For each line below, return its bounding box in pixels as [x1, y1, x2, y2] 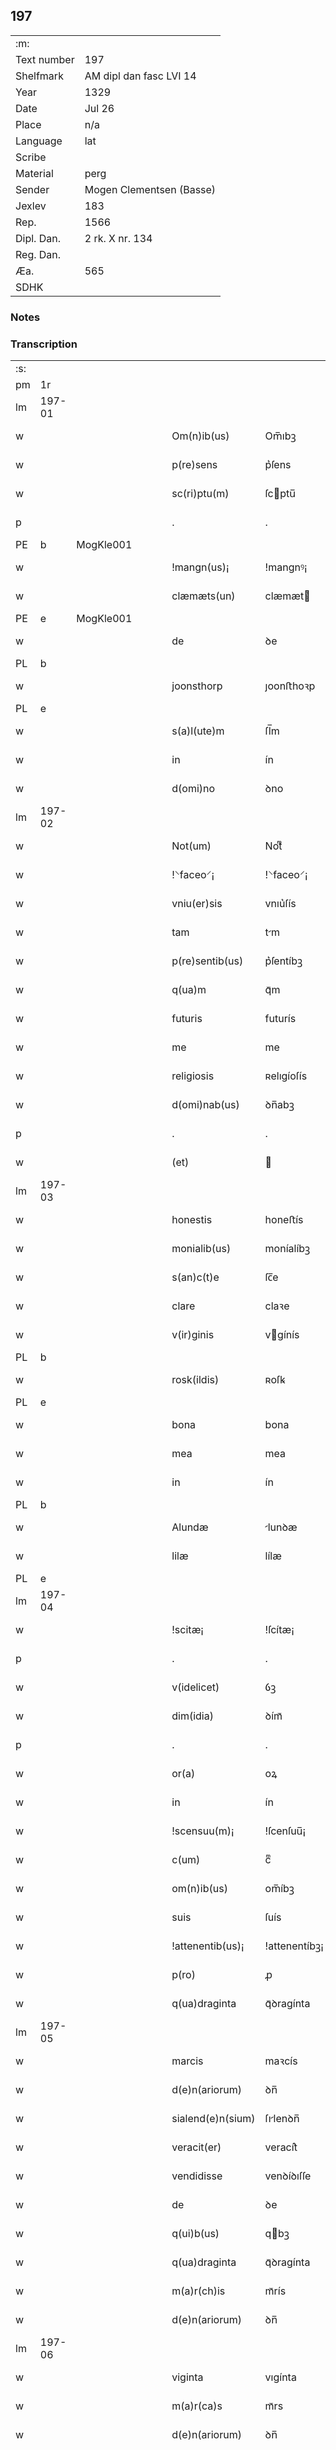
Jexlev [15, 199, 47, 213]
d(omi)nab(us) [171, 1098, 240, 1112]
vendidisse [171, 2169, 223, 2183]
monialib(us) [171, 1242, 232, 1256]
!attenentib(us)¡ [171, 1939, 245, 1953]
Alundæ [171, 1520, 209, 1534]
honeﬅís [264, 1213, 304, 1227]
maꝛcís [264, 2054, 298, 2068]
